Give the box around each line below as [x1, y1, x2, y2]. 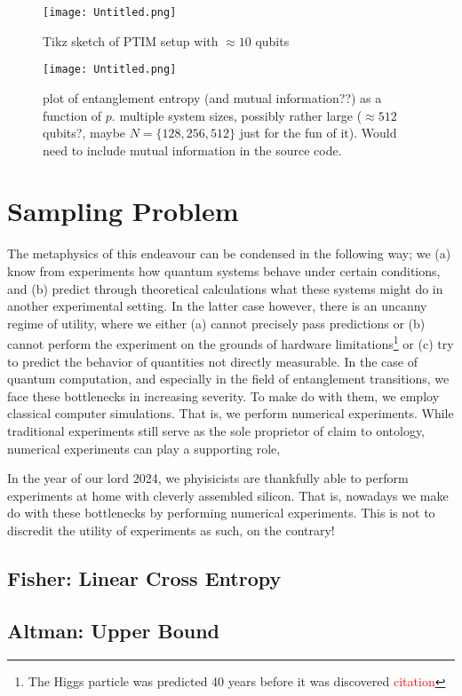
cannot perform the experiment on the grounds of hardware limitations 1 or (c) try [7, 332, 454, 353]
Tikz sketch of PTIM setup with [43, 31, 219, 50]
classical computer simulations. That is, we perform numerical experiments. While [7, 404, 454, 423]
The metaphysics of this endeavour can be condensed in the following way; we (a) [7, 244, 451, 263]
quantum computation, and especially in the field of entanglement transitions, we [7, 369, 450, 388]
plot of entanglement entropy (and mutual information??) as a [43, 88, 382, 107]
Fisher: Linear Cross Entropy [7, 564, 282, 591]
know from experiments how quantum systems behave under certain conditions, [7, 262, 441, 280]
